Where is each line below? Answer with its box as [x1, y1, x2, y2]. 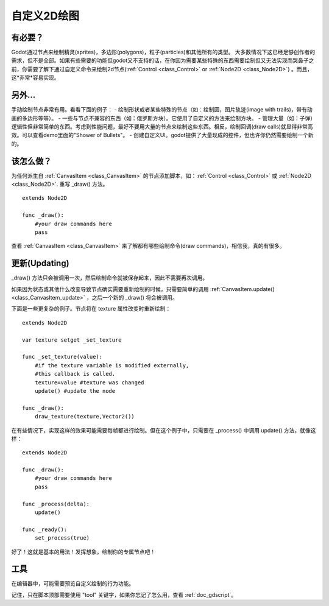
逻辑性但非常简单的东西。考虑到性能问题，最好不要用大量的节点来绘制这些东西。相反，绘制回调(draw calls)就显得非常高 [11, 122, 313, 130]
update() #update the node [34, 387, 116, 394]
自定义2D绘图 [11, 9, 79, 23]
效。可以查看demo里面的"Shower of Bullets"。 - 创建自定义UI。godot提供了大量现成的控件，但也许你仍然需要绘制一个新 [11, 132, 314, 139]
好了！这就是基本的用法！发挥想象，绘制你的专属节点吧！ [11, 548, 155, 555]
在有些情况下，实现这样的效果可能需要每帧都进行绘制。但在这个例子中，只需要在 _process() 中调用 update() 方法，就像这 [11, 426, 316, 434]
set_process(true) [34, 535, 90, 541]
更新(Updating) [11, 258, 69, 269]
